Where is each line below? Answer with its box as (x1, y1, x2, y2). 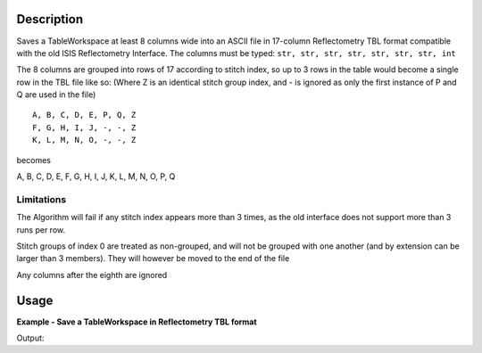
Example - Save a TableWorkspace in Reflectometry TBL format (16, 316, 258, 327)
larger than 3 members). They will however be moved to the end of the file (16, 253, 290, 264)
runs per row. (16, 224, 66, 235)
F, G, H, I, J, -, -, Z (32, 122, 137, 133)
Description (16, 12, 84, 27)
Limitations (16, 193, 67, 205)
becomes (16, 154, 51, 165)
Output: (16, 332, 45, 343)
